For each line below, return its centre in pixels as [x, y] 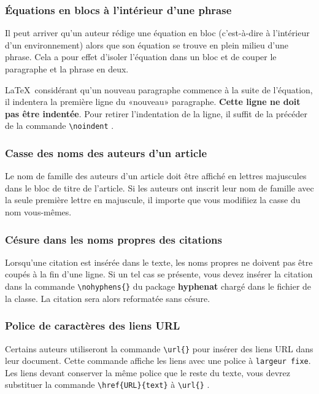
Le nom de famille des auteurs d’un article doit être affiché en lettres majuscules [156, 176]
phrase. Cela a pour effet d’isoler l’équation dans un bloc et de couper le [141, 57]
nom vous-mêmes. [38, 212]
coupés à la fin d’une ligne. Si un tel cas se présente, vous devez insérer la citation [159, 274]
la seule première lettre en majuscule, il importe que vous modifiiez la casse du [153, 200]
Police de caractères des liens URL [93, 326]
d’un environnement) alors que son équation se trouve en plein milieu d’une [147, 44]
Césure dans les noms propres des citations [113, 239]
